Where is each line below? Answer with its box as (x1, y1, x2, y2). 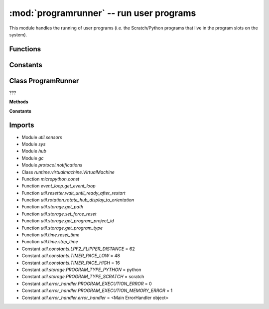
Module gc (21, 155, 44, 161)
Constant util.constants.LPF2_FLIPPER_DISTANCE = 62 (21, 246, 135, 252)
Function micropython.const (21, 176, 80, 182)
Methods (9, 99, 28, 105)
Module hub (21, 148, 47, 154)
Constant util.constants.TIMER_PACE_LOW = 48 (21, 253, 121, 259)
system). (9, 31, 27, 37)
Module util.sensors (21, 134, 62, 140)
